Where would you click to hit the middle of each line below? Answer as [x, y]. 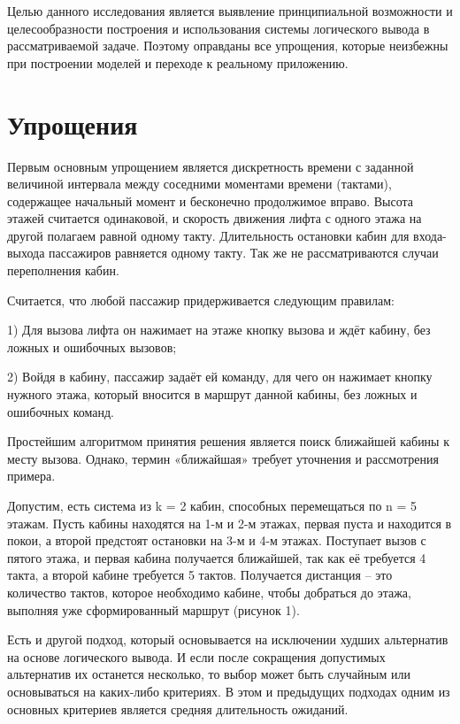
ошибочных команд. [61, 411]
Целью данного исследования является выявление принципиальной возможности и [230, 11]
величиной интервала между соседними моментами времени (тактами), [199, 184]
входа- [430, 235]
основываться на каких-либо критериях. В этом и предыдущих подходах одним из [229, 691]
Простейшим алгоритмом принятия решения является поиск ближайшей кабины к [228, 441]
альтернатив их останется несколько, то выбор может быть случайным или [209, 674]
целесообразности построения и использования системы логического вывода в [218, 28]
